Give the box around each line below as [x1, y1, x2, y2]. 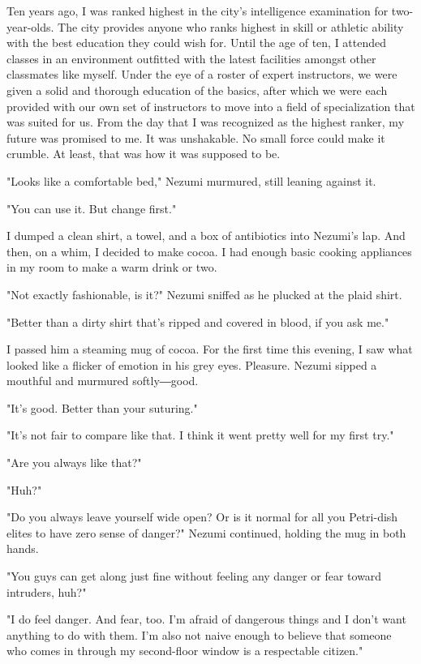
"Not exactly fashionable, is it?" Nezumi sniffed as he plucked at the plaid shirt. [6, 285, 402, 302]
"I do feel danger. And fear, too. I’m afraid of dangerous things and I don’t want [6, 610, 406, 628]
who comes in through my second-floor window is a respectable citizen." [6, 642, 363, 659]
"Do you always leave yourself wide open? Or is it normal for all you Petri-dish [6, 508, 398, 525]
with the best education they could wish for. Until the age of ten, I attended [6, 34, 387, 51]
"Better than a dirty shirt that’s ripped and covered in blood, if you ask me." [6, 313, 389, 330]
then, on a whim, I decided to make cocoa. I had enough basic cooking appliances [6, 242, 412, 259]
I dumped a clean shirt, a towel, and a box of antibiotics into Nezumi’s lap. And [6, 227, 406, 244]
